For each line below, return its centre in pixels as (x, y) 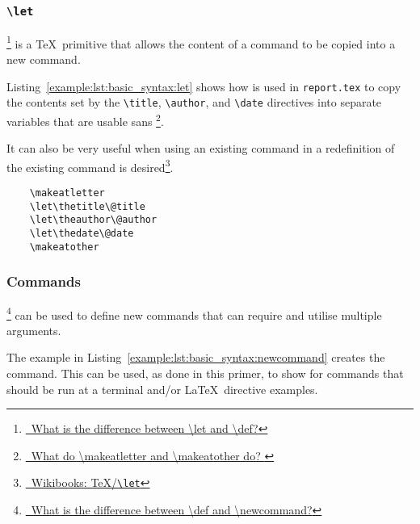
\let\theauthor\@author (93, 220)
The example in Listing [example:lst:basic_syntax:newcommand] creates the (196, 357)
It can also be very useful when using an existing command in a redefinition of (201, 148)
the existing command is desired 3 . (90, 166)
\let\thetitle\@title (87, 206)
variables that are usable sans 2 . (85, 119)
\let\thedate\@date (82, 233)
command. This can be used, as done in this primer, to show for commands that (205, 373)
